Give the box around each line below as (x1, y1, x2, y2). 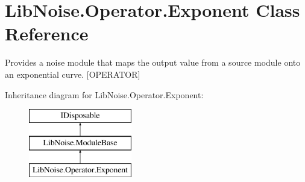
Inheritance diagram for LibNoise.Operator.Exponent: (5, 88, 204, 101)
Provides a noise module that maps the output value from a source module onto (5, 56, 301, 69)
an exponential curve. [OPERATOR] (5, 67, 140, 80)
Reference (5, 21, 89, 46)
